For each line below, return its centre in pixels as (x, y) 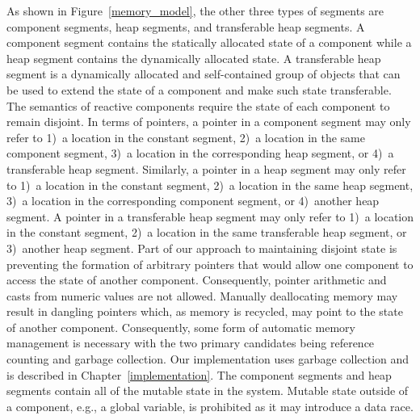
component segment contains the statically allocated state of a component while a (209, 42)
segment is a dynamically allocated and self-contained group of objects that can (204, 74)
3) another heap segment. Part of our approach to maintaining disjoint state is (202, 248)
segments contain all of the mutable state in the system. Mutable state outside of (208, 391)
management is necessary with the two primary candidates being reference (191, 343)
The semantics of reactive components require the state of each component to (198, 105)
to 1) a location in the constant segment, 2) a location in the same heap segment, (210, 185)
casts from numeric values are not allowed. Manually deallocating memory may (202, 295)
